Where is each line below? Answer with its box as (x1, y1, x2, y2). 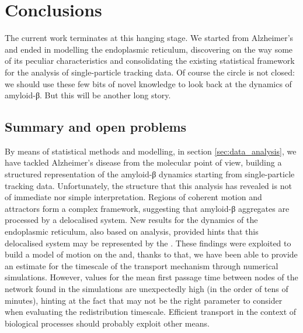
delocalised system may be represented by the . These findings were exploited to (5, 236, 291, 249)
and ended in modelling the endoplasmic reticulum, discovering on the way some (5, 43, 293, 55)
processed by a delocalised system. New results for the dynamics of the (5, 214, 258, 226)
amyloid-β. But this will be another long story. (5, 89, 171, 101)
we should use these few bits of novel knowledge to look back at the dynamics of (5, 77, 292, 90)
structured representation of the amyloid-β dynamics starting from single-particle (5, 168, 295, 180)
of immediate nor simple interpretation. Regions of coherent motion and (5, 191, 262, 203)
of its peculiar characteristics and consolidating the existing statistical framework (5, 54, 295, 67)
